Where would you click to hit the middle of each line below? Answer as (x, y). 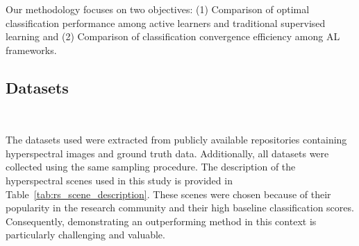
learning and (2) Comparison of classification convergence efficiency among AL (173, 36)
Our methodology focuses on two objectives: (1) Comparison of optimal (158, 9)
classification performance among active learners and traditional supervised (166, 23)
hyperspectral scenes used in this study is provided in (119, 180)
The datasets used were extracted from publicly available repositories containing (176, 140)
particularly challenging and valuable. (85, 235)
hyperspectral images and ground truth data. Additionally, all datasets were (167, 153)
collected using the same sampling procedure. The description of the (151, 167)
